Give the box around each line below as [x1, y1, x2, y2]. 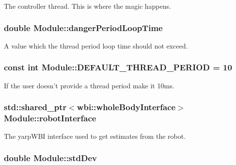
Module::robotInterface [4, 112, 96, 124]
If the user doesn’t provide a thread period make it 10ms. [4, 80, 174, 90]
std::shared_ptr [4, 101, 67, 113]
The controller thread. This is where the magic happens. [4, 1, 171, 11]
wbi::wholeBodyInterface [77, 101, 176, 113]
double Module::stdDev [4, 151, 97, 164]
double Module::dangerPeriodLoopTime [4, 21, 163, 33]
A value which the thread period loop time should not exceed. [4, 40, 188, 50]
